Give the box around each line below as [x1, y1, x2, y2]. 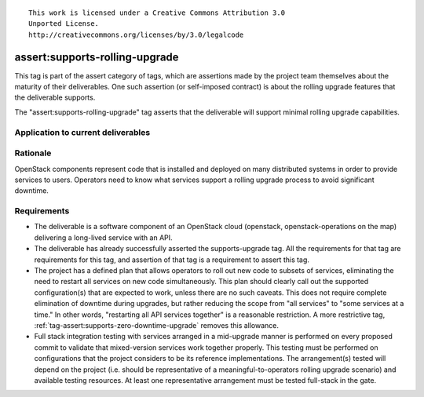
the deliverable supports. [14, 93, 96, 102]
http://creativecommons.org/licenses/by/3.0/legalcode [28, 30, 244, 39]
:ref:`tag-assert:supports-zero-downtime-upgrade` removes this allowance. [34, 321, 279, 330]
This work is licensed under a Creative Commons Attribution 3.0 [28, 9, 286, 17]
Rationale [14, 148, 52, 158]
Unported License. [28, 20, 100, 28]
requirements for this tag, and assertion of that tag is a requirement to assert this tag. [34, 255, 310, 264]
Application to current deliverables [14, 126, 151, 137]
